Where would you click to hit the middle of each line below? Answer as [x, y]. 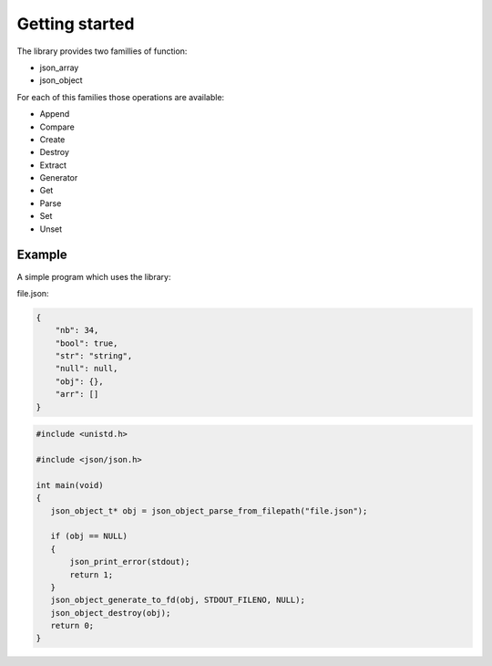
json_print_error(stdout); [130, 562]
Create [52, 139]
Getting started [76, 24]
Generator [59, 178]
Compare [57, 127]
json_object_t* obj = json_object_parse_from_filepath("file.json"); [209, 510]
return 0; [72, 626]
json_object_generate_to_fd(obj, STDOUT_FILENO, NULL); [178, 600]
